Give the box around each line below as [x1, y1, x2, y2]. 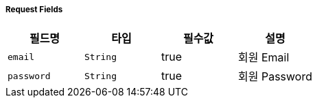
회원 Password [238, 70, 312, 84]
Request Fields [5, 5, 63, 14]
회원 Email [238, 50, 290, 65]
